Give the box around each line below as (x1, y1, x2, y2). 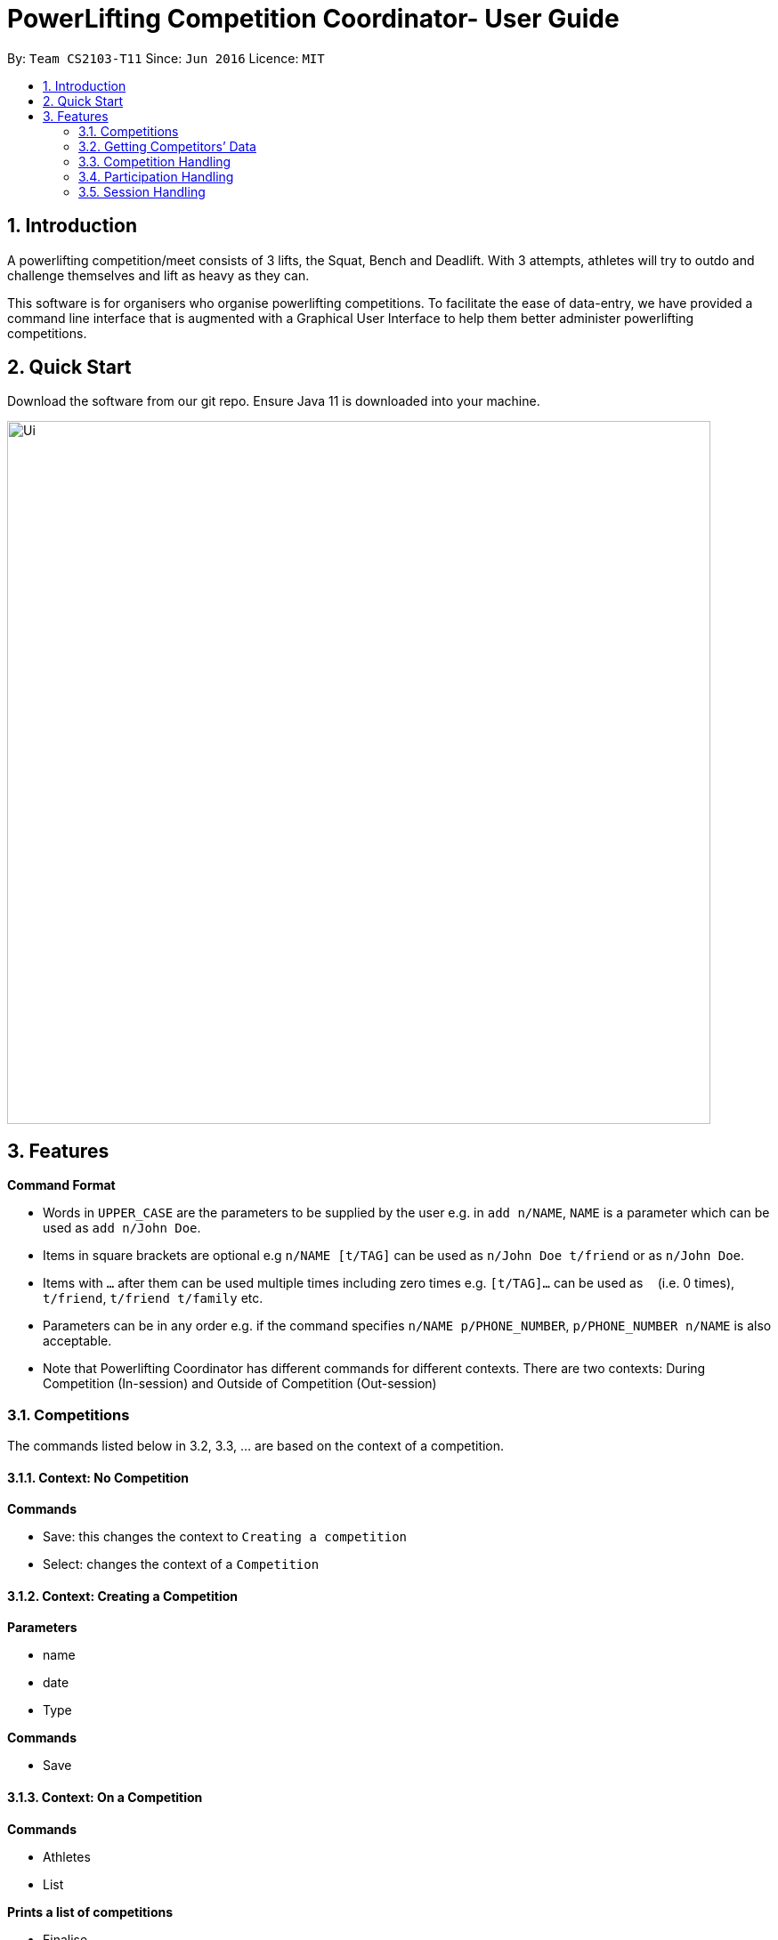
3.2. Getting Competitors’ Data (78, 138, 256, 154)
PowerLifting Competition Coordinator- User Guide (7, 4, 620, 34)
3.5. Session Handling (78, 183, 206, 199)
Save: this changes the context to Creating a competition (43, 1529, 407, 1545)
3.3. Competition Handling (78, 153, 231, 169)
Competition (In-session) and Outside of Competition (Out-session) (43, 1376, 437, 1392)
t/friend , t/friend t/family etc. (43, 1290, 263, 1306)
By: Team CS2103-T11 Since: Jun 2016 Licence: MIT (7, 50, 325, 66)
